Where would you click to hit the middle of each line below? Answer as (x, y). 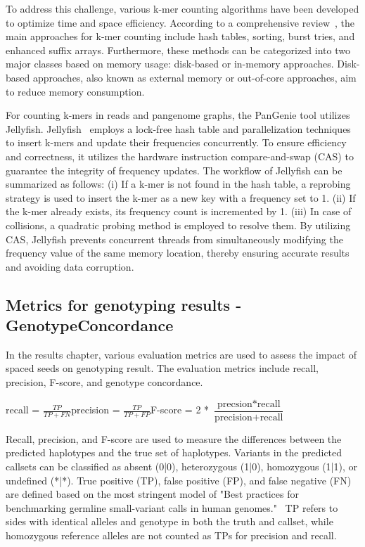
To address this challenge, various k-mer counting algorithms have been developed (182, 8)
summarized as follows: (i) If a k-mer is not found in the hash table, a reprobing (178, 184)
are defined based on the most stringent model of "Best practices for (152, 494)
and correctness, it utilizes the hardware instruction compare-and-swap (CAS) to (180, 156)
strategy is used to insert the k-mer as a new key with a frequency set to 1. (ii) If (181, 197)
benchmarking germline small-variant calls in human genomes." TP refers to (172, 507)
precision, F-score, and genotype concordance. (104, 382)
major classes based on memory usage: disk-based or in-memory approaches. (170, 64)
